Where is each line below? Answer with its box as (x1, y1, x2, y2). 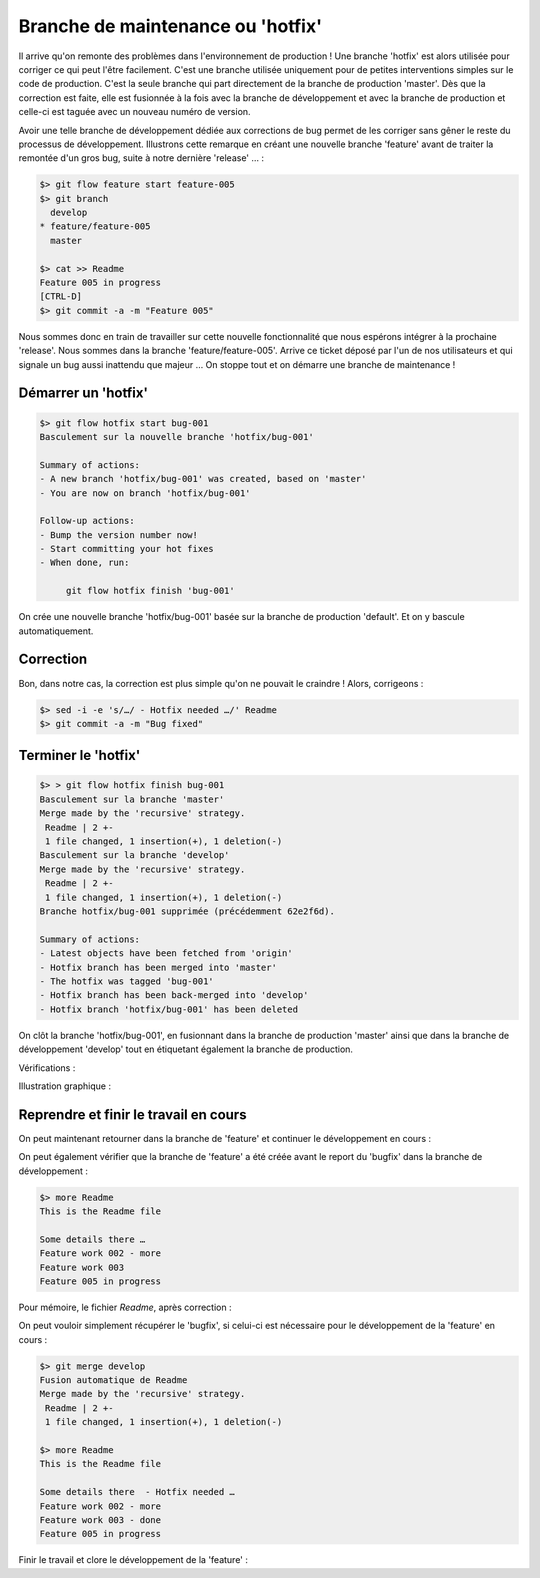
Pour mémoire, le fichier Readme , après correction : (18, 1301, 232, 1313)
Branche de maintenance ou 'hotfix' (18, 15, 323, 37)
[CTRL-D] (39, 291, 83, 302)
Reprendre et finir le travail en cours (18, 1106, 247, 1123)
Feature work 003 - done (39, 1514, 162, 1525)
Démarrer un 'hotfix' (18, 385, 149, 402)
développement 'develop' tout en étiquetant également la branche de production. (18, 1043, 354, 1055)
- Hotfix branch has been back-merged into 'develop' (39, 990, 309, 1001)
